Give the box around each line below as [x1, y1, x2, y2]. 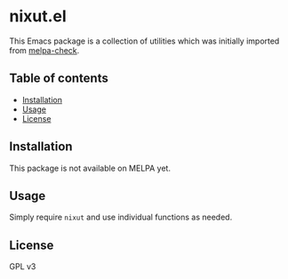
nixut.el [9, 6, 67, 27]
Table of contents [9, 71, 108, 86]
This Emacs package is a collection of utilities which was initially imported [9, 36, 280, 46]
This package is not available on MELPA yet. [9, 163, 172, 173]
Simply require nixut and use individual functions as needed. [9, 211, 233, 223]
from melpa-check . [9, 44, 80, 55]
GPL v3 [9, 261, 36, 272]
